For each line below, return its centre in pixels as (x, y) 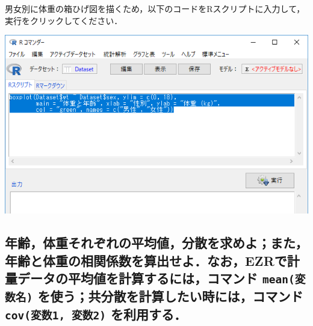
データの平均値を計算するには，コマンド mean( (156, 278)
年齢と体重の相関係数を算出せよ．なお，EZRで (146, 260)
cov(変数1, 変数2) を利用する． (96, 314)
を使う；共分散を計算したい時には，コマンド (170, 296)
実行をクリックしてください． (64, 20)
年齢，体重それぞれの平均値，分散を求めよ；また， (156, 243)
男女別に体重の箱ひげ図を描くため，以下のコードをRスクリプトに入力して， (155, 8)
